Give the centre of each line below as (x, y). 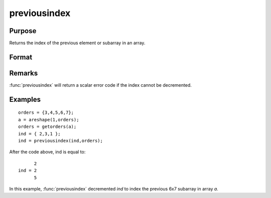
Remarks (24, 73)
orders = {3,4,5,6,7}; (46, 113)
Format (21, 57)
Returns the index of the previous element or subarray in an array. (77, 43)
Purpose (23, 31)
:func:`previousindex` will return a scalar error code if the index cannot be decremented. (100, 85)
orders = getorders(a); (47, 127)
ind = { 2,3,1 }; (39, 134)
